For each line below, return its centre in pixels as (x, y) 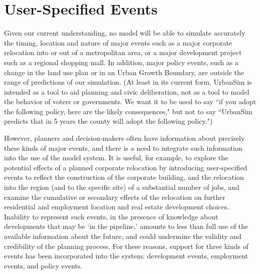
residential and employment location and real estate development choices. (117, 207)
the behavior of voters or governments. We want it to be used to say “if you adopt (130, 101)
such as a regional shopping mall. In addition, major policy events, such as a (121, 62)
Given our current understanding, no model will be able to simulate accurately (125, 33)
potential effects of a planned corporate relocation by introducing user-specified (126, 167)
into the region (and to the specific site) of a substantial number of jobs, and (122, 187)
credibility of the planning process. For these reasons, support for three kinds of (126, 246)
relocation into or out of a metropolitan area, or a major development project (123, 52)
